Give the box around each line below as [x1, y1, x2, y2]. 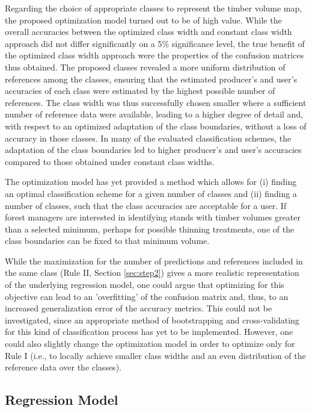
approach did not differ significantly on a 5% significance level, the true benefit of [5, 37, 305, 49]
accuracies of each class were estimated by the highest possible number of [5, 84, 275, 97]
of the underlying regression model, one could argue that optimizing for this [5, 278, 284, 291]
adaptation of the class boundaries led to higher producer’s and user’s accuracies [5, 143, 302, 156]
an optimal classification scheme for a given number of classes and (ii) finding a [5, 187, 297, 199]
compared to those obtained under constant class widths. [5, 155, 215, 167]
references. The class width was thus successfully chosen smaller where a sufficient [5, 96, 307, 108]
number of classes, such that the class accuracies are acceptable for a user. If [5, 199, 287, 211]
